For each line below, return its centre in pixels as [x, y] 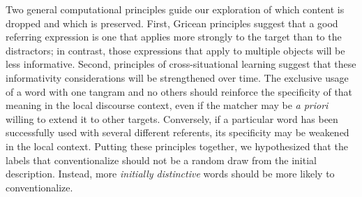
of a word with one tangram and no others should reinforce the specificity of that [179, 91]
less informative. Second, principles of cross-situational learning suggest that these [181, 64]
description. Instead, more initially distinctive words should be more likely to [170, 174]
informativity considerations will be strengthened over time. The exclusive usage [177, 77]
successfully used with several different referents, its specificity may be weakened [178, 132]
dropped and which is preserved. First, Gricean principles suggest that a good [172, 23]
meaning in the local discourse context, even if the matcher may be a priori [167, 105]
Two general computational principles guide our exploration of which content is [175, 9]
